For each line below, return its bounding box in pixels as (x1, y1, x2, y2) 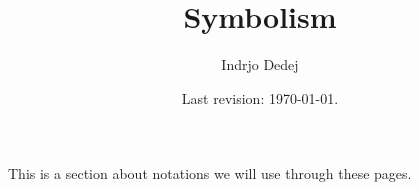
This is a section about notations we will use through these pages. (8, 163, 412, 184)
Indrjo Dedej (221, 54, 299, 75)
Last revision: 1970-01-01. (181, 87, 339, 108)
